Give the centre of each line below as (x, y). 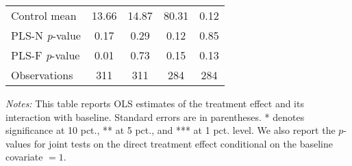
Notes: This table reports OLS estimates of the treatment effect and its (155, 103)
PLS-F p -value (46, 55)
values (18, 143)
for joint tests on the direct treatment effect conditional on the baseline (183, 143)
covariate (24, 157)
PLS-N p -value (46, 35)
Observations (42, 75)
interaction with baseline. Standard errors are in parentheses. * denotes (155, 116)
